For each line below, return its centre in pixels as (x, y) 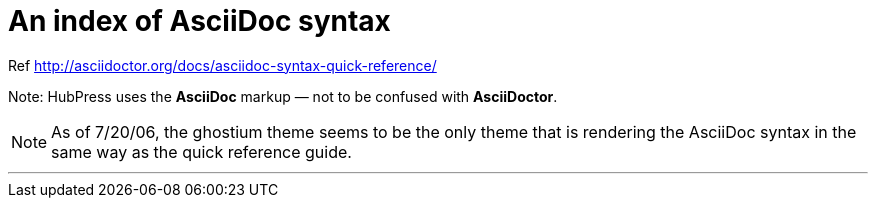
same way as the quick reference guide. (201, 151)
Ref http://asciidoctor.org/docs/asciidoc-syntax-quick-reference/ (222, 65)
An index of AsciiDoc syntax (199, 21)
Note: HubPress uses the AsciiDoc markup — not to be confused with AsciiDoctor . (283, 96)
